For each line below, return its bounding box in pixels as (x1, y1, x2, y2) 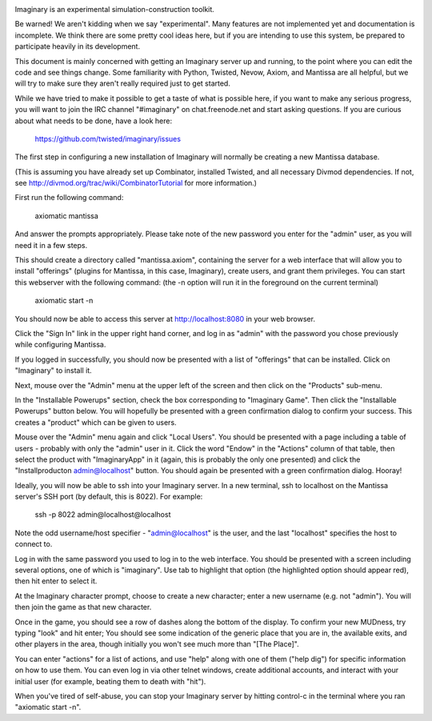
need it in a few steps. (14, 240, 88, 250)
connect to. (14, 539, 53, 549)
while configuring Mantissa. (14, 340, 106, 350)
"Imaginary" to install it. (14, 366, 92, 375)
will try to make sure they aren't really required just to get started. (14, 78, 231, 88)
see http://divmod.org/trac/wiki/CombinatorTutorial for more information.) (14, 178, 258, 188)
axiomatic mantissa (34, 210, 99, 220)
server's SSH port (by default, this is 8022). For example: (14, 492, 203, 502)
